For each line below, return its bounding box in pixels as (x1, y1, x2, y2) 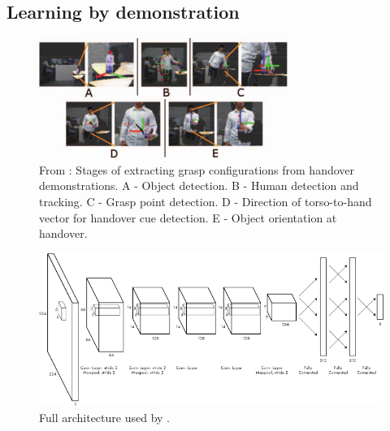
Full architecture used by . (39, 408, 170, 425)
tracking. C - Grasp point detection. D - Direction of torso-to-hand (39, 192, 372, 209)
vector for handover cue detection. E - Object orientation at (39, 209, 337, 226)
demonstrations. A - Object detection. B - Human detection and (39, 177, 359, 194)
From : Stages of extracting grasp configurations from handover (39, 161, 355, 178)
